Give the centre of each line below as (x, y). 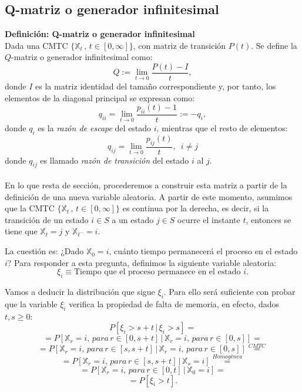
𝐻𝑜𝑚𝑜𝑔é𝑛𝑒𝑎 (227, 356)
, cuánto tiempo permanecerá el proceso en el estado (203, 251)
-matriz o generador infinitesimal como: (82, 57)
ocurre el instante (209, 219)
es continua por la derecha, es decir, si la (196, 208)
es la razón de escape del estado (95, 128)
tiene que (21, 231)
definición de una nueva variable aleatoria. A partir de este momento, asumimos (149, 196)
